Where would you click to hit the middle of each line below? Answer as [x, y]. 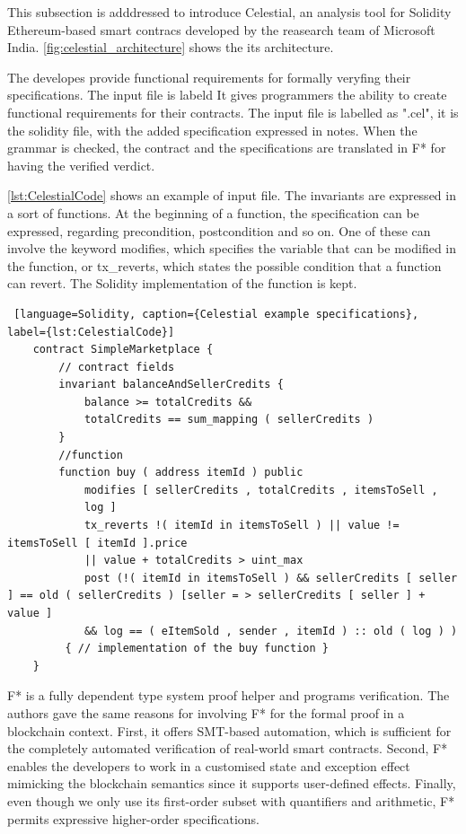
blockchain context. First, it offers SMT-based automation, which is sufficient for [229, 730]
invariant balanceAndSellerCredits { [171, 385]
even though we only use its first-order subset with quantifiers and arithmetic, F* [231, 800]
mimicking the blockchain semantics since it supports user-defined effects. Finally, [232, 783]
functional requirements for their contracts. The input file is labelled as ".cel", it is [233, 112]
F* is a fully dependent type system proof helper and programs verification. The [229, 695]
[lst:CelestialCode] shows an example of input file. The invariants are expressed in [232, 195]
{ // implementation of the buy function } [197, 649]
